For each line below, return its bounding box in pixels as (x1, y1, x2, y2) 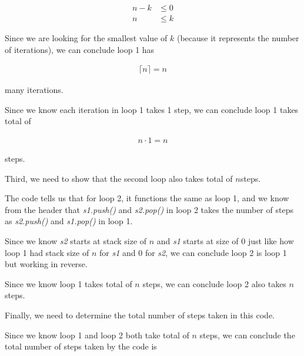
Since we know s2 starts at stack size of (5, 235, 147, 247)
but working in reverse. (5, 258, 88, 270)
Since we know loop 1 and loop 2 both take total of (5, 328, 189, 341)
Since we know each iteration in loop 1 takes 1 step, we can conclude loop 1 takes (5, 103, 299, 115)
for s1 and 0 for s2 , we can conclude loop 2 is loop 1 (99, 246, 287, 258)
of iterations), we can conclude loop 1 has (5, 43, 155, 55)
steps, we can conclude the (199, 328, 295, 341)
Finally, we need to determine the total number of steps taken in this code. (5, 309, 275, 321)
